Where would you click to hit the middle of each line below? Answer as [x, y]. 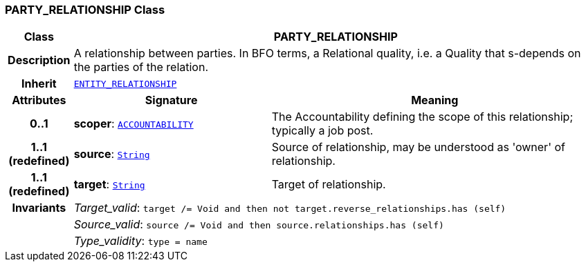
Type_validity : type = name [140, 241]
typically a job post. [322, 131]
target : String [109, 185]
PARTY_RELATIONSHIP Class [85, 10]
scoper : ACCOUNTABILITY [134, 124]
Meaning [435, 100]
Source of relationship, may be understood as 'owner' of [418, 147]
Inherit [39, 84]
